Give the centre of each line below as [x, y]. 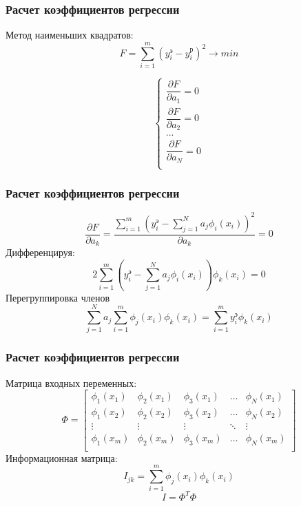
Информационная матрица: [62, 457]
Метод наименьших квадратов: [70, 35]
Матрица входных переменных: [71, 382]
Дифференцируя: [40, 252]
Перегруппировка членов [58, 297]
